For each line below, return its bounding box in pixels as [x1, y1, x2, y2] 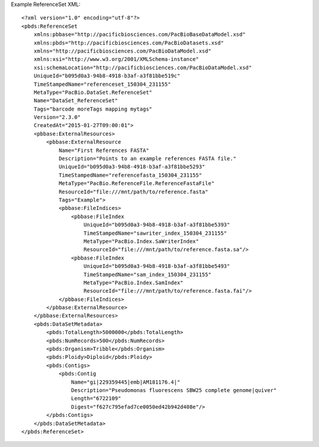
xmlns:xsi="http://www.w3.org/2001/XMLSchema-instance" [33, 56, 199, 63]
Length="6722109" [71, 395, 121, 402]
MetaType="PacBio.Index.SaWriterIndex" [83, 238, 199, 245]
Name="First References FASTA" [58, 147, 149, 154]
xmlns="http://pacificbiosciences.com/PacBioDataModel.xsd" [33, 47, 212, 54]
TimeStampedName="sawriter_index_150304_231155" [83, 229, 227, 237]
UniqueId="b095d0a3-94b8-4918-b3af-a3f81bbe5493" [83, 263, 230, 270]
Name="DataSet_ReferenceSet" [33, 98, 118, 104]
